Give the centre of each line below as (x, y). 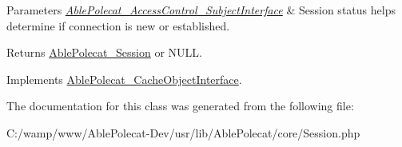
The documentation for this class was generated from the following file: (180, 106)
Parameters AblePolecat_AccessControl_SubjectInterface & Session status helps (201, 10)
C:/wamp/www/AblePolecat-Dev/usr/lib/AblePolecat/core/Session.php (183, 132)
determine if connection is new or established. (118, 25)
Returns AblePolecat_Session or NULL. (104, 52)
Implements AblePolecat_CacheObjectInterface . (124, 79)
